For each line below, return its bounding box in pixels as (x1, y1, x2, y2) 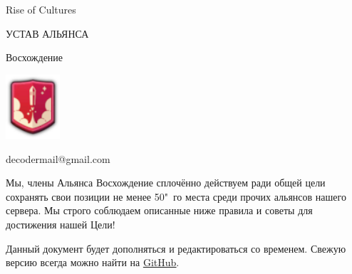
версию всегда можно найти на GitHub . (6, 255, 180, 270)
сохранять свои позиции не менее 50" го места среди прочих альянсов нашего (6, 189, 346, 204)
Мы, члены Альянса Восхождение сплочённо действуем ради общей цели (6, 175, 326, 190)
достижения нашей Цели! (6, 216, 115, 231)
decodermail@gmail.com (6, 151, 110, 166)
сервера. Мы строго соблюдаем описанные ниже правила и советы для (6, 203, 313, 218)
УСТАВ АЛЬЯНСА (6, 26, 89, 41)
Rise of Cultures (6, 2, 76, 16)
